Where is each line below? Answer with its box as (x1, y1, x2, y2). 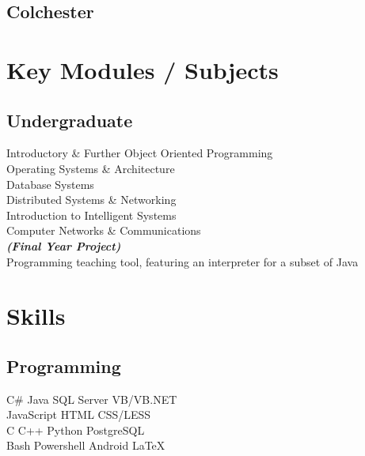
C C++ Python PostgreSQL (6, 421, 145, 438)
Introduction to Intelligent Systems (6, 206, 177, 223)
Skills (6, 300, 66, 332)
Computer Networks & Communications (6, 222, 201, 239)
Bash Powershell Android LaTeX (6, 437, 165, 454)
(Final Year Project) (6, 237, 121, 254)
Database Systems (6, 175, 94, 192)
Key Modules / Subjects (6, 53, 279, 85)
